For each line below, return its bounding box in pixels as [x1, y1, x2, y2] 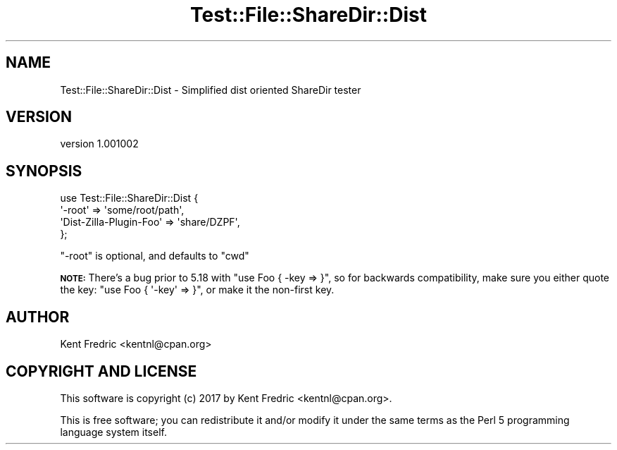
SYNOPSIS [6, 162, 82, 180]
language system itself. [60, 425, 167, 438]
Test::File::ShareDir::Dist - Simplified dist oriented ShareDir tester [60, 83, 361, 96]
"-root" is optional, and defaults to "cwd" [60, 250, 249, 262]
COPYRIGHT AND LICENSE [6, 362, 197, 380]
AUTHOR [6, 308, 70, 326]
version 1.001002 [60, 138, 139, 150]
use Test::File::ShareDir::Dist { [60, 192, 199, 205]
